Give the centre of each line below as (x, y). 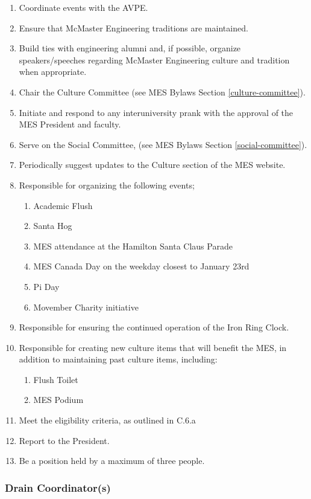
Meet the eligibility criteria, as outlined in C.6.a (107, 420)
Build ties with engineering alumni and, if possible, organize (130, 48)
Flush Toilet (56, 379)
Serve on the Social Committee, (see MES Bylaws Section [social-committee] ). (163, 144)
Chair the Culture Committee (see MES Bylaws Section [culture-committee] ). (162, 92)
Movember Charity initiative (86, 307)
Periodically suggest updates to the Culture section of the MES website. (152, 165)
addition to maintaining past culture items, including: (118, 359)
